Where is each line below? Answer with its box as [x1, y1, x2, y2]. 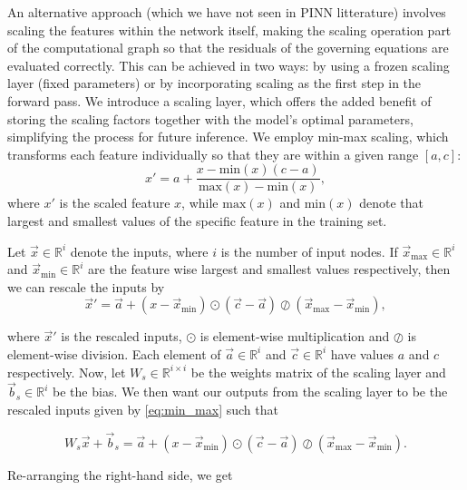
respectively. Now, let [7, 362, 126, 381]
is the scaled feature [59, 193, 170, 212]
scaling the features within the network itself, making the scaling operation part [7, 20, 452, 39]
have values [330, 344, 394, 363]
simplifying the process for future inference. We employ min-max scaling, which [7, 127, 449, 146]
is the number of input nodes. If [220, 241, 398, 260]
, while [181, 193, 219, 212]
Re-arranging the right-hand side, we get [7, 465, 233, 484]
